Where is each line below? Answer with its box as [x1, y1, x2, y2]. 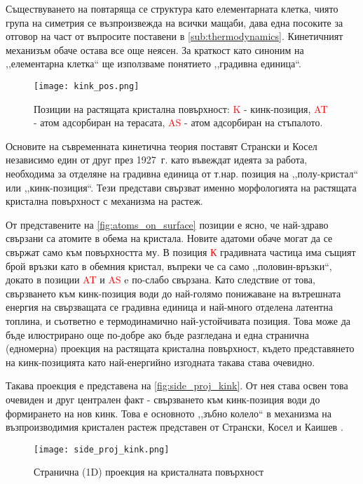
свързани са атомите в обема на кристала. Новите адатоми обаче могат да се [6, 231, 333, 246]
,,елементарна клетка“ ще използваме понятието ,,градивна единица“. [6, 56, 301, 71]
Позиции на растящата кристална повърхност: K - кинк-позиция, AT [34, 101, 328, 116]
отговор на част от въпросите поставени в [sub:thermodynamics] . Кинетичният [6, 29, 343, 43]
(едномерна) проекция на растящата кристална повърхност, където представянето [6, 341, 355, 356]
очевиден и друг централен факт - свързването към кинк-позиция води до [6, 391, 320, 406]
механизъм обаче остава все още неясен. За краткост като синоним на [6, 42, 304, 57]
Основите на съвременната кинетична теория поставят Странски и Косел [6, 138, 317, 153]
